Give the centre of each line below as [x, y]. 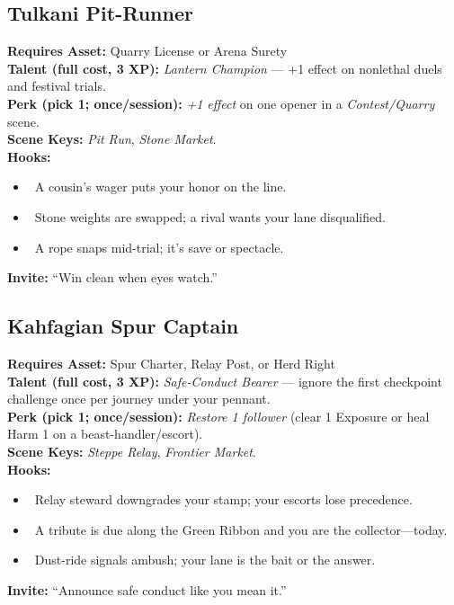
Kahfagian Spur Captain [123, 326]
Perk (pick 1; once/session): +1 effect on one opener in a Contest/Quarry [221, 103]
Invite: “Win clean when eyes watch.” [112, 277]
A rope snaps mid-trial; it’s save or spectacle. [159, 247]
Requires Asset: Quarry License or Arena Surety [147, 51]
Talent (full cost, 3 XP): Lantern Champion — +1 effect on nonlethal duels [225, 68]
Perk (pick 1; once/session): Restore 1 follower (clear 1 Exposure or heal [218, 416]
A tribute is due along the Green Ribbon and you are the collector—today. [241, 529]
